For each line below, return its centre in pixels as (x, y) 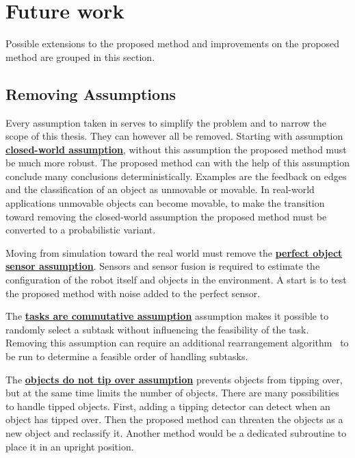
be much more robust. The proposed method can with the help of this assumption (177, 163)
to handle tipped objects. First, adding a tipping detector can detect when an (168, 406)
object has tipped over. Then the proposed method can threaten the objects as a (174, 419)
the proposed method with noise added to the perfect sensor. (133, 293)
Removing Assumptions (91, 93)
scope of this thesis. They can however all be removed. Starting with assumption (174, 136)
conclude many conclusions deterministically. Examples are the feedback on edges (176, 176)
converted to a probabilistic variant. (81, 230)
